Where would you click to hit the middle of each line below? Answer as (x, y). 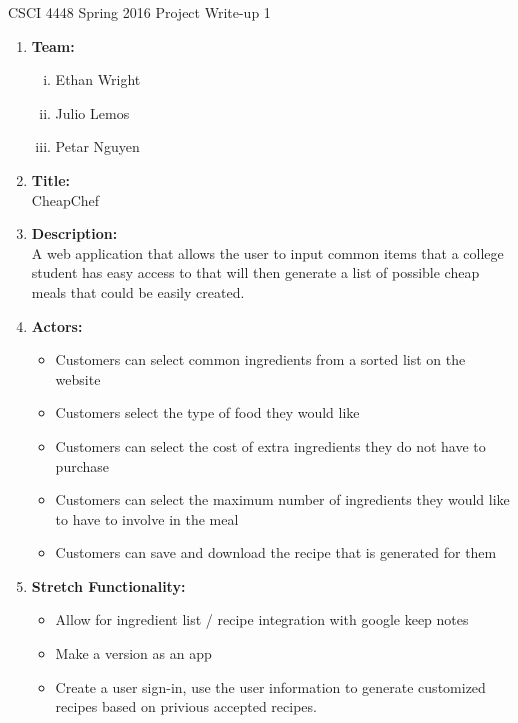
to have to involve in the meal (147, 518)
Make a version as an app (133, 653)
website (78, 378)
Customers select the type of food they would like (207, 412)
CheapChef (65, 199)
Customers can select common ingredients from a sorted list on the (260, 359)
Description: (74, 233)
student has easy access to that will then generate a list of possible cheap (255, 272)
